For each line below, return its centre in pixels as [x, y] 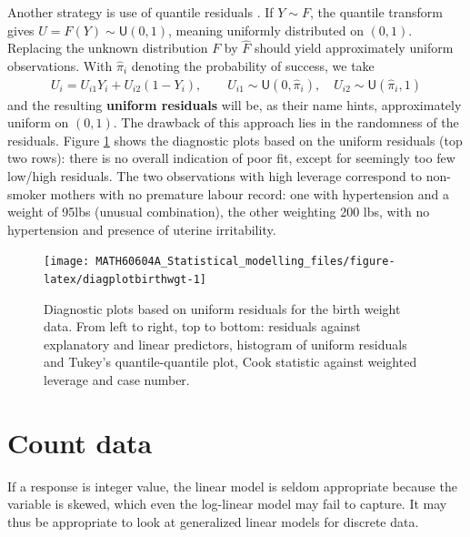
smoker [27, 193]
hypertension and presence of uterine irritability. [142, 229]
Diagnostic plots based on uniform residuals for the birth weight [222, 308]
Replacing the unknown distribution [108, 48]
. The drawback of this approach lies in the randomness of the [286, 122]
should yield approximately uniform [354, 48]
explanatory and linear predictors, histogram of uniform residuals [225, 344]
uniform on [38, 122]
